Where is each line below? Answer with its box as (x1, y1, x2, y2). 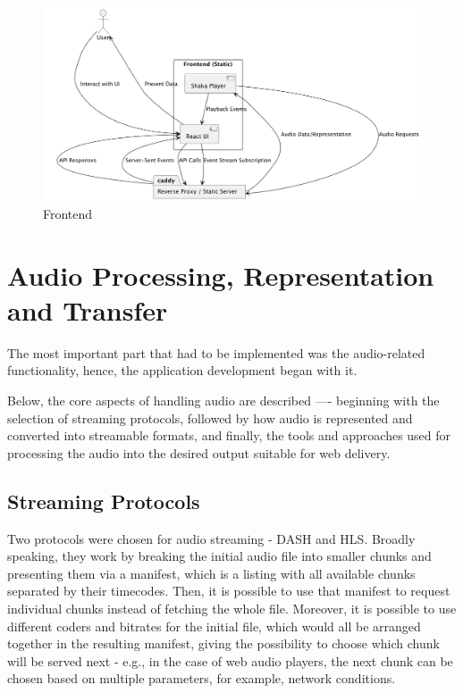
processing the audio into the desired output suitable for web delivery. (7, 443, 391, 462)
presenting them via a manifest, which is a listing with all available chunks (7, 564, 416, 582)
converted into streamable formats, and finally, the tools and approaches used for (7, 426, 451, 445)
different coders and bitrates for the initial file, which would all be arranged (7, 616, 421, 635)
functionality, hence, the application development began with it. (7, 361, 358, 380)
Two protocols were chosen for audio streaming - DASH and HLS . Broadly (7, 529, 416, 547)
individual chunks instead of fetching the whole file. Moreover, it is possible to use (7, 599, 457, 618)
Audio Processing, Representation (7, 256, 434, 293)
